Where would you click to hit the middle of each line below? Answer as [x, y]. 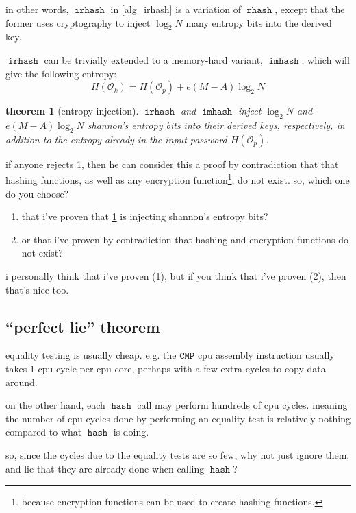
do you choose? [37, 193]
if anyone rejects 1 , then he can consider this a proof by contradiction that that [172, 164]
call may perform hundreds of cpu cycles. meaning [242, 405]
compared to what [44, 432]
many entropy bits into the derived [259, 22]
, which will [326, 59]
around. [22, 382]
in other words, [37, 9]
